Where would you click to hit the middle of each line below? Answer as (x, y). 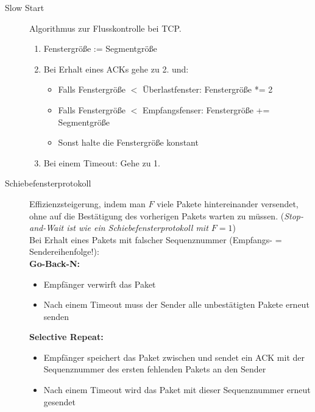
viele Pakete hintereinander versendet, (228, 203)
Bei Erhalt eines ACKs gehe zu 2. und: (116, 69)
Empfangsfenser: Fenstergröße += (206, 109)
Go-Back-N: (55, 263)
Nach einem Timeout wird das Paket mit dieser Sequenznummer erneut (177, 390)
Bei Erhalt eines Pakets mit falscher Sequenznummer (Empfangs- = (156, 239)
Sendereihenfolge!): (64, 251)
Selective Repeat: (66, 337)
